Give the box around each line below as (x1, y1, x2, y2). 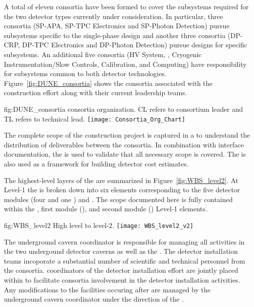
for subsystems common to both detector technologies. (4, 68, 167, 79)
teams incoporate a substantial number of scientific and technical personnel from (4, 255, 245, 266)
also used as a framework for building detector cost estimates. (4, 158, 189, 168)
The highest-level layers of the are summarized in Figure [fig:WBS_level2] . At (4, 175, 238, 185)
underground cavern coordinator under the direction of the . (4, 294, 184, 304)
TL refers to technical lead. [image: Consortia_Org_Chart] (4, 113, 186, 123)
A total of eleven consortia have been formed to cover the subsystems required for (4, 1, 249, 11)
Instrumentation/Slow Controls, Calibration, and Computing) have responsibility (4, 59, 247, 69)
